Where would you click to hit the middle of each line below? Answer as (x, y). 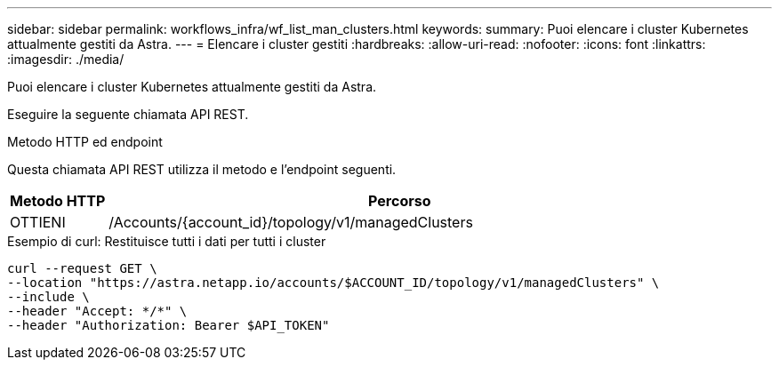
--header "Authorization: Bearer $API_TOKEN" (169, 325)
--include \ (48, 297)
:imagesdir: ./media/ (66, 59)
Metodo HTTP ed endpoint (85, 142)
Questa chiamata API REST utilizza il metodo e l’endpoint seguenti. (202, 169)
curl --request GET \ (82, 268)
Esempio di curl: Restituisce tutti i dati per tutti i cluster (167, 241)
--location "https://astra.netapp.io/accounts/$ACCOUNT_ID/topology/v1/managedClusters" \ (333, 283)
